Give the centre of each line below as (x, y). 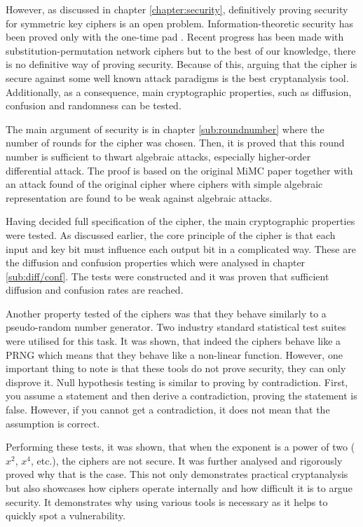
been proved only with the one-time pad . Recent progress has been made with (175, 37)
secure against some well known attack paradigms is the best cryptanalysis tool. (177, 77)
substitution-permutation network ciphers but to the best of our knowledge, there (181, 50)
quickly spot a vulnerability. (66, 515)
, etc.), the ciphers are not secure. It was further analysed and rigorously (186, 460)
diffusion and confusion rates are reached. (95, 290)
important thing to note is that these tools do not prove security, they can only (176, 368)
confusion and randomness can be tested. (94, 105)
